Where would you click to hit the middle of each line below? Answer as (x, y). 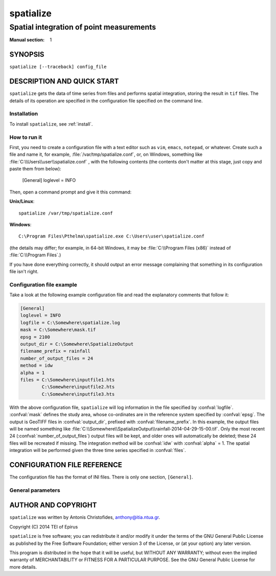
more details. (23, 567)
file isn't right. (24, 271)
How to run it (26, 137)
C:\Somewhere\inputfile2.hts (78, 387)
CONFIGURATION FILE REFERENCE (66, 465)
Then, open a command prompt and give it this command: (71, 192)
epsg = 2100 (35, 337)
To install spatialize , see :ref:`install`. (51, 124)
